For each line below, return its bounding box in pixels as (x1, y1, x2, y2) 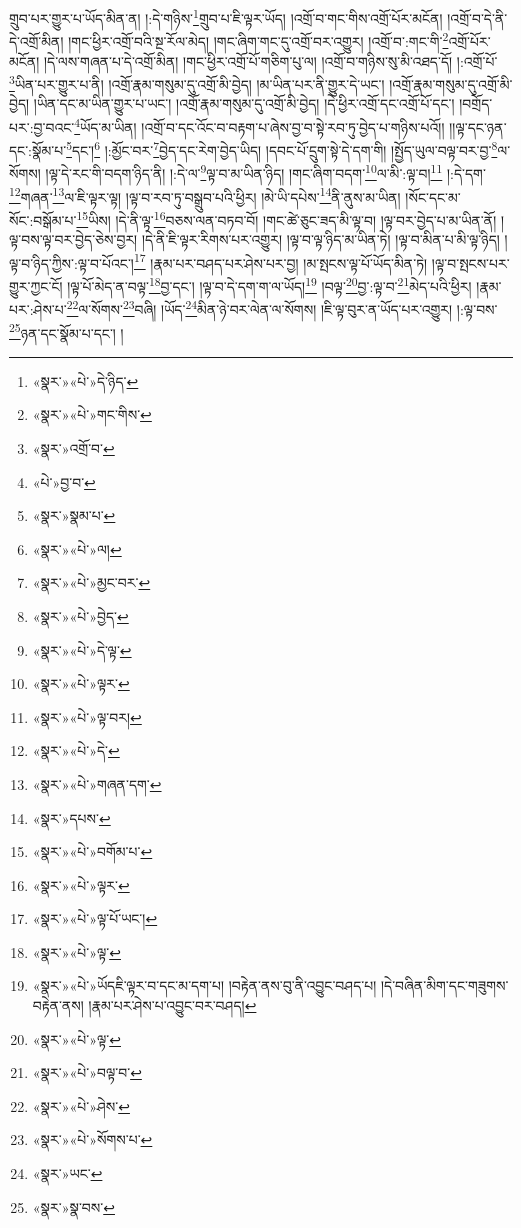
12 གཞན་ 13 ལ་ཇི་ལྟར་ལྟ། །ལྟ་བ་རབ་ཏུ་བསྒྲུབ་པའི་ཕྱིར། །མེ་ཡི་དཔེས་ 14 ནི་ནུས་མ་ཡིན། (9, 183, 401, 207)
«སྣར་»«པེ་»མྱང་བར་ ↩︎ (32, 572, 151, 593)
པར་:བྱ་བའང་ (9, 116, 75, 137)
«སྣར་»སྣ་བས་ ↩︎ (32, 1196, 115, 1217)
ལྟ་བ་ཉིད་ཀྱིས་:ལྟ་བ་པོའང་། (9, 252, 134, 273)
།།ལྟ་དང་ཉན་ (449, 116, 507, 137)
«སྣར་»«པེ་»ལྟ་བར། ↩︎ (32, 706, 142, 727)
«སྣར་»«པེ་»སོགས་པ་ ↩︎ (32, 1129, 153, 1150)
